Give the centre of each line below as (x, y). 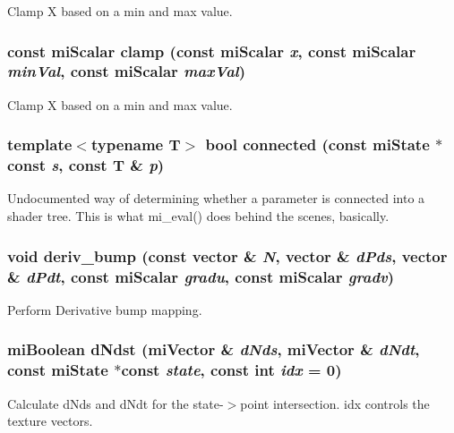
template (40, 144)
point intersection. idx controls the (335, 403)
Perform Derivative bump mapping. (105, 309)
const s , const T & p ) (86, 165)
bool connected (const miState (317, 144)
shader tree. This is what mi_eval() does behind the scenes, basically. (198, 216)
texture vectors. (50, 421)
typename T (136, 144)
